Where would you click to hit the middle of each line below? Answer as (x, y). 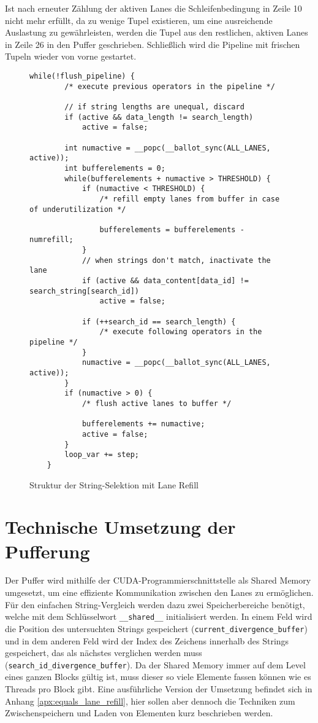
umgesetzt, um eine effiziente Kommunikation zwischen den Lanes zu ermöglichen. (159, 592)
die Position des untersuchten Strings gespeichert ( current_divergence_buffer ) (156, 628)
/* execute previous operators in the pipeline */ (170, 86)
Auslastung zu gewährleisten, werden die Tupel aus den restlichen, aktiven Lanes (157, 32)
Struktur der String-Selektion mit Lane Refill (114, 484)
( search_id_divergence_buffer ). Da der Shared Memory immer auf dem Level (155, 664)
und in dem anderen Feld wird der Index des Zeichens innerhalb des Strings (147, 640)
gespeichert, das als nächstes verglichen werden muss (104, 653)
